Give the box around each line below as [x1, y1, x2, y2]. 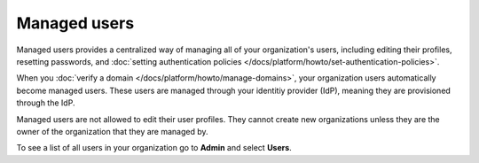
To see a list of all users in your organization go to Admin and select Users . [16, 143, 292, 153]
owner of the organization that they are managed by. [16, 126, 208, 136]
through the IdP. [16, 97, 75, 108]
